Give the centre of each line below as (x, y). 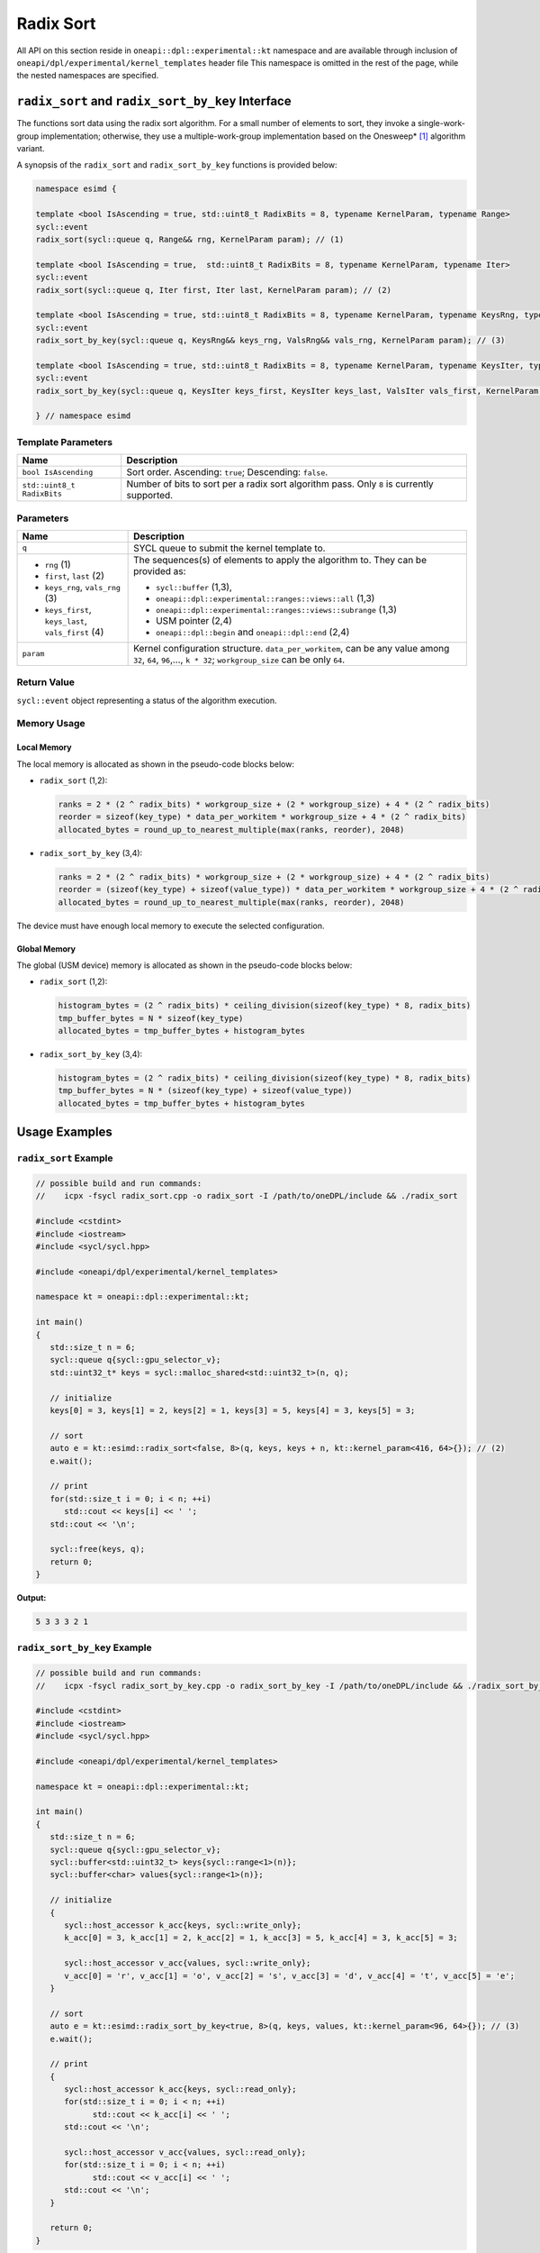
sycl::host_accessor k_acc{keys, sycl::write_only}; (183, 1925)
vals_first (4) (74, 632)
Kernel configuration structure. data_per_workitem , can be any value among (292, 648)
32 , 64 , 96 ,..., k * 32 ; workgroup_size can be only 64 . (239, 660)
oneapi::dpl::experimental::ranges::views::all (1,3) (265, 597)
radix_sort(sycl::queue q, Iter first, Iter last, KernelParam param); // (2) (213, 290)
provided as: (160, 570)
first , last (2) (75, 575)
